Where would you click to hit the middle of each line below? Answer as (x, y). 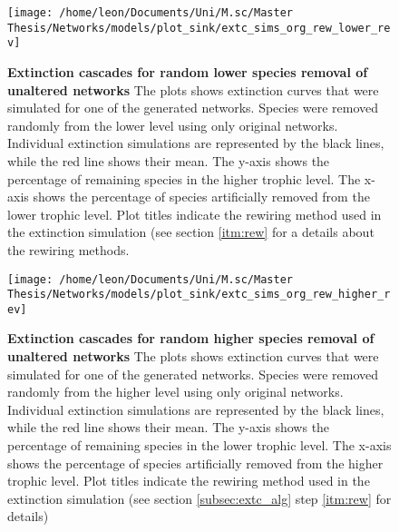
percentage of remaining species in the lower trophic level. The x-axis (199, 445)
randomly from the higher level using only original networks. (175, 392)
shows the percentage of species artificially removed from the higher (195, 463)
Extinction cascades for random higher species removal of (191, 338)
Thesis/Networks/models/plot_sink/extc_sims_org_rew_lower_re (199, 28)
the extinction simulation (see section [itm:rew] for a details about (191, 232)
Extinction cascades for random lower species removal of (188, 71)
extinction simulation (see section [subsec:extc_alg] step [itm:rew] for (199, 498)
